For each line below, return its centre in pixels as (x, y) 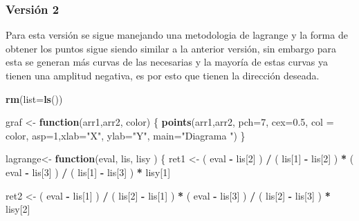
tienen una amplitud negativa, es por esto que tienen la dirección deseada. (163, 75)
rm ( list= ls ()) (34, 98)
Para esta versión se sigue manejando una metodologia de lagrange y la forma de (177, 35)
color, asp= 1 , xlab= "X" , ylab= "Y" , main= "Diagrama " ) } (126, 135)
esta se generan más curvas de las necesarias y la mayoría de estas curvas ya (167, 62)
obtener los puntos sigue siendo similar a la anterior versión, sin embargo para (171, 48)
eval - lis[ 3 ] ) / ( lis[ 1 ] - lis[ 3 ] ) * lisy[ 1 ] (88, 172)
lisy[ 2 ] (18, 209)
